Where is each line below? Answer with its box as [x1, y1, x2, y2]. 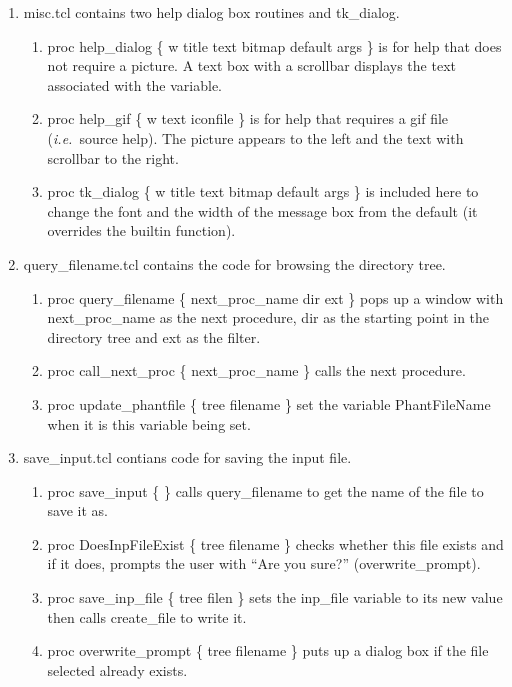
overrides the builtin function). [47, 220, 236, 241]
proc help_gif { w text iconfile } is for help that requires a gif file [47, 108, 449, 129]
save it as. [47, 500, 109, 521]
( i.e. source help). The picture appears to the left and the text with [47, 127, 464, 148]
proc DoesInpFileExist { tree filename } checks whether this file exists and [47, 533, 504, 554]
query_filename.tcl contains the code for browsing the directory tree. [23, 253, 446, 274]
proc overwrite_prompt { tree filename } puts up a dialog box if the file [47, 640, 489, 661]
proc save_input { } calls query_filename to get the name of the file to [47, 480, 484, 501]
